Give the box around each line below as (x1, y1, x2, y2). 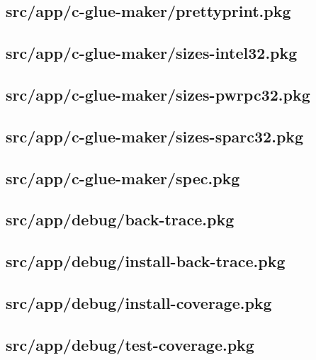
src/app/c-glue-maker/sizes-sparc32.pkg (6, 125, 304, 147)
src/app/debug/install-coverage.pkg (6, 291, 272, 313)
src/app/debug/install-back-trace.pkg (6, 250, 286, 272)
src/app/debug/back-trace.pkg (6, 208, 235, 230)
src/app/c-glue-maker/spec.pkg (6, 167, 240, 189)
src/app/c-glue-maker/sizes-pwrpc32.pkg (6, 83, 310, 105)
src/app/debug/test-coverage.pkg (6, 333, 254, 355)
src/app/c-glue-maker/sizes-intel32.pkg (6, 42, 298, 64)
